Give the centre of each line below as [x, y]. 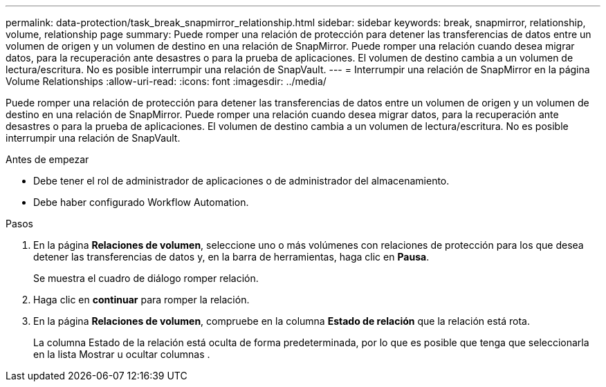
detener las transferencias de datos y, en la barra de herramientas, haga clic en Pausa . [231, 257]
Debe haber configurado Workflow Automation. [141, 202]
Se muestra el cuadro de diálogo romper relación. [146, 278]
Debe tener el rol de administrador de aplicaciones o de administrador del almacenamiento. [241, 181]
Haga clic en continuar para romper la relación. [141, 300]
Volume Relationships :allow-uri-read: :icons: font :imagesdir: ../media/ [166, 81]
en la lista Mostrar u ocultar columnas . [122, 354]
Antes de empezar [47, 159]
